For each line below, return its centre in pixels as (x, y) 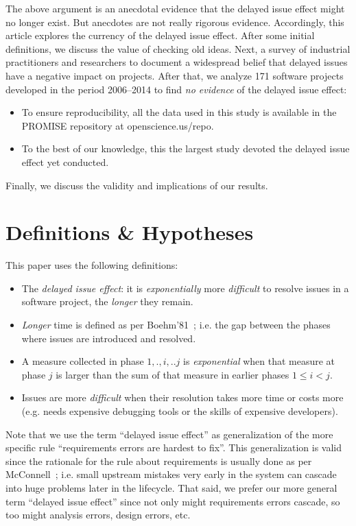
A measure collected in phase (83, 361)
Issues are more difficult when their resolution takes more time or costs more (182, 397)
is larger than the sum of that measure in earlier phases (173, 374)
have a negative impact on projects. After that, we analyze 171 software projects (175, 75)
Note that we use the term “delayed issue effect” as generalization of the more (169, 434)
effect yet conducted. (65, 162)
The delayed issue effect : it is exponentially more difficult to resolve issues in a (185, 288)
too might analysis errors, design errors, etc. (98, 515)
